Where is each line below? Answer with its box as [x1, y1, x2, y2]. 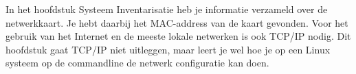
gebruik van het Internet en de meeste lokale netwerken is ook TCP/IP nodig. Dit [5, 29, 351, 43]
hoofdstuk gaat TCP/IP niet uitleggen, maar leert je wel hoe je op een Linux [5, 42, 331, 56]
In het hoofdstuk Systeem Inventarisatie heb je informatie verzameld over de [5, 2, 328, 16]
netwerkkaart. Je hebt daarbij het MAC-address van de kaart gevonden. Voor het [5, 15, 348, 29]
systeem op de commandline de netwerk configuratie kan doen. [5, 56, 269, 70]
